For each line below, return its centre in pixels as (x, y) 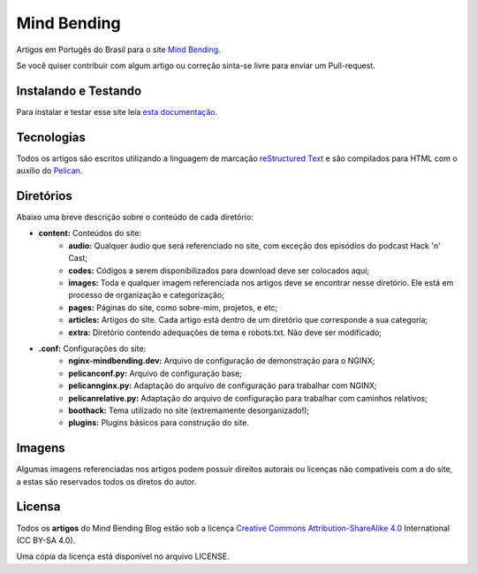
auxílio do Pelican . (49, 171)
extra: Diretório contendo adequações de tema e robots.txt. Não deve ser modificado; (225, 332)
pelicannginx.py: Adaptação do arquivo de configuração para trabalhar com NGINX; (223, 386)
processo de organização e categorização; (147, 295)
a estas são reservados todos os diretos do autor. (106, 481)
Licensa (38, 507)
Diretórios (44, 196)
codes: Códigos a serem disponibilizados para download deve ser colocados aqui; (219, 271)
